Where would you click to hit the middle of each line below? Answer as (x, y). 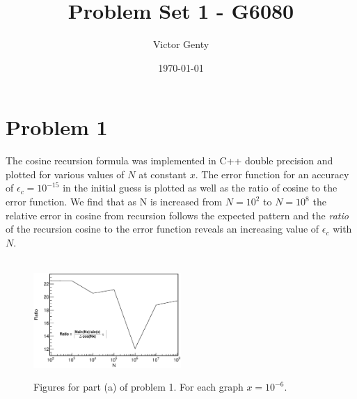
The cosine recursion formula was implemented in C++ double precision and (169, 161)
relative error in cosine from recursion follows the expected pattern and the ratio (177, 215)
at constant (163, 174)
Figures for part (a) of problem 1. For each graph (138, 387)
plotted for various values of (65, 174)
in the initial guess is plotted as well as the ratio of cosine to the (200, 188)
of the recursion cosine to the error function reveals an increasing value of (162, 229)
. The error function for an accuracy (272, 174)
